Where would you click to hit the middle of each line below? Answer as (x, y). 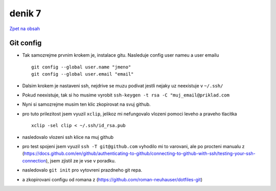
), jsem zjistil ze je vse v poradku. (81, 160)
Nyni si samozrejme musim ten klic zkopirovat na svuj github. (86, 104)
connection (34, 160)
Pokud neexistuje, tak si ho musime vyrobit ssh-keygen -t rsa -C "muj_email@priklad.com (126, 95)
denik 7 (25, 13)
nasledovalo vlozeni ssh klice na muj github (68, 137)
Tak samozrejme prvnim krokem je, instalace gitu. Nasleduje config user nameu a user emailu (121, 55)
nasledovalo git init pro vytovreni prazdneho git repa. (82, 170)
